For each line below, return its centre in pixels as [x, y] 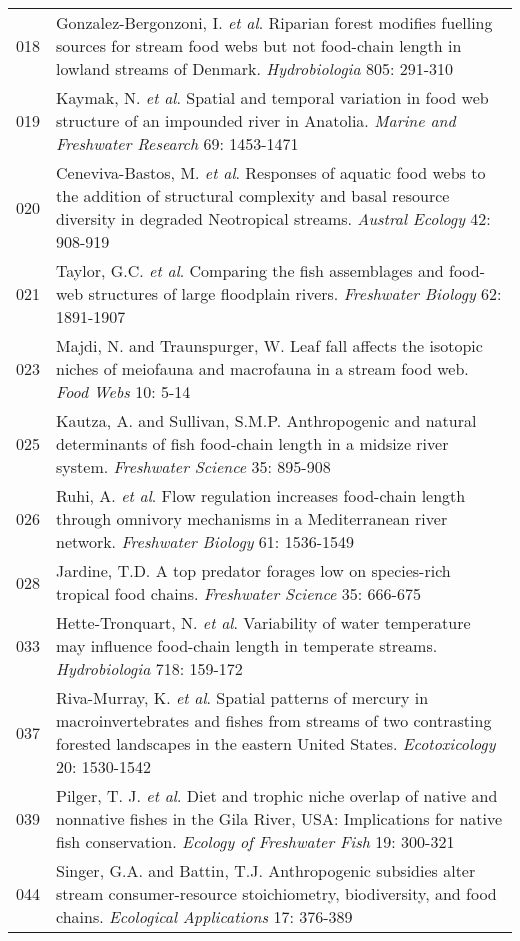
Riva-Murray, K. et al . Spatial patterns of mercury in [242, 697]
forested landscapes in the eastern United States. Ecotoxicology [276, 743]
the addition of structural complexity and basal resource [253, 195]
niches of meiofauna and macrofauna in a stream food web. [262, 368]
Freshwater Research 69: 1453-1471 [177, 143]
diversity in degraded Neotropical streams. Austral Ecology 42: [273, 218]
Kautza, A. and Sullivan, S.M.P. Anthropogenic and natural [266, 420]
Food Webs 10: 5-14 [123, 391]
